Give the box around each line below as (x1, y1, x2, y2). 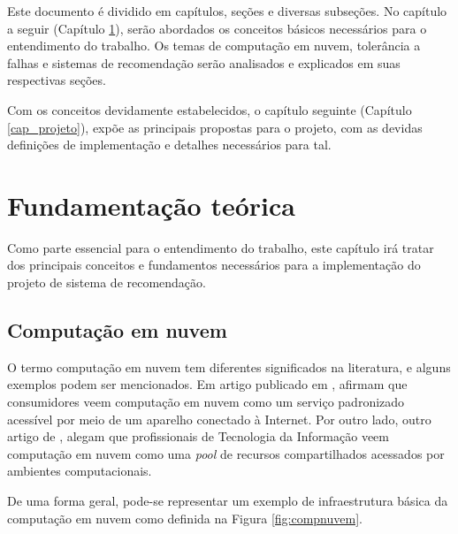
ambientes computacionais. (7, 462, 152, 480)
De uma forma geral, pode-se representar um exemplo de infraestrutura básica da (7, 492, 448, 510)
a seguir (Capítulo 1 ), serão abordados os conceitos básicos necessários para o (7, 19, 427, 37)
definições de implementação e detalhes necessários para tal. (7, 135, 332, 154)
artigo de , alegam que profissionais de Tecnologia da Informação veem (7, 427, 389, 446)
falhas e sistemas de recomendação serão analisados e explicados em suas (7, 53, 401, 72)
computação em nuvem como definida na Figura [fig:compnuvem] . (7, 508, 363, 527)
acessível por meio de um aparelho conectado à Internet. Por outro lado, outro (7, 409, 431, 428)
